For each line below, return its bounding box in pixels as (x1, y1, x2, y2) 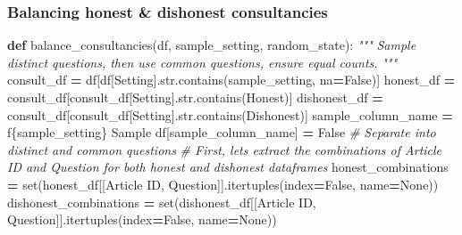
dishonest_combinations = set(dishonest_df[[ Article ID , (7, 192, 316, 211)
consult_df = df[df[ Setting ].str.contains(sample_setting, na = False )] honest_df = (7, 70, 456, 89)
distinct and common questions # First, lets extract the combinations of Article (7, 140, 442, 158)
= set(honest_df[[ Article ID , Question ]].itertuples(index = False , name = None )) (7, 174, 439, 193)
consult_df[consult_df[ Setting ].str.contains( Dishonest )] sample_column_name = (7, 105, 453, 124)
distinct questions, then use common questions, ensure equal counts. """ (7, 53, 398, 71)
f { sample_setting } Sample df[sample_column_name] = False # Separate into (7, 123, 436, 142)
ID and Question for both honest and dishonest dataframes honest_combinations (7, 158, 449, 176)
